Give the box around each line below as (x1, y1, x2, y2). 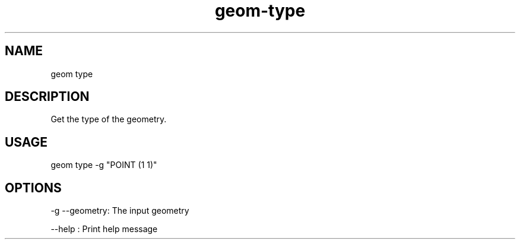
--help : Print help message (50, 224, 158, 235)
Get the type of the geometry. (50, 114, 167, 125)
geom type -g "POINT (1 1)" (50, 160, 157, 170)
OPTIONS (5, 180, 62, 195)
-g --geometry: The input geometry (50, 205, 189, 216)
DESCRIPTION (5, 89, 90, 104)
